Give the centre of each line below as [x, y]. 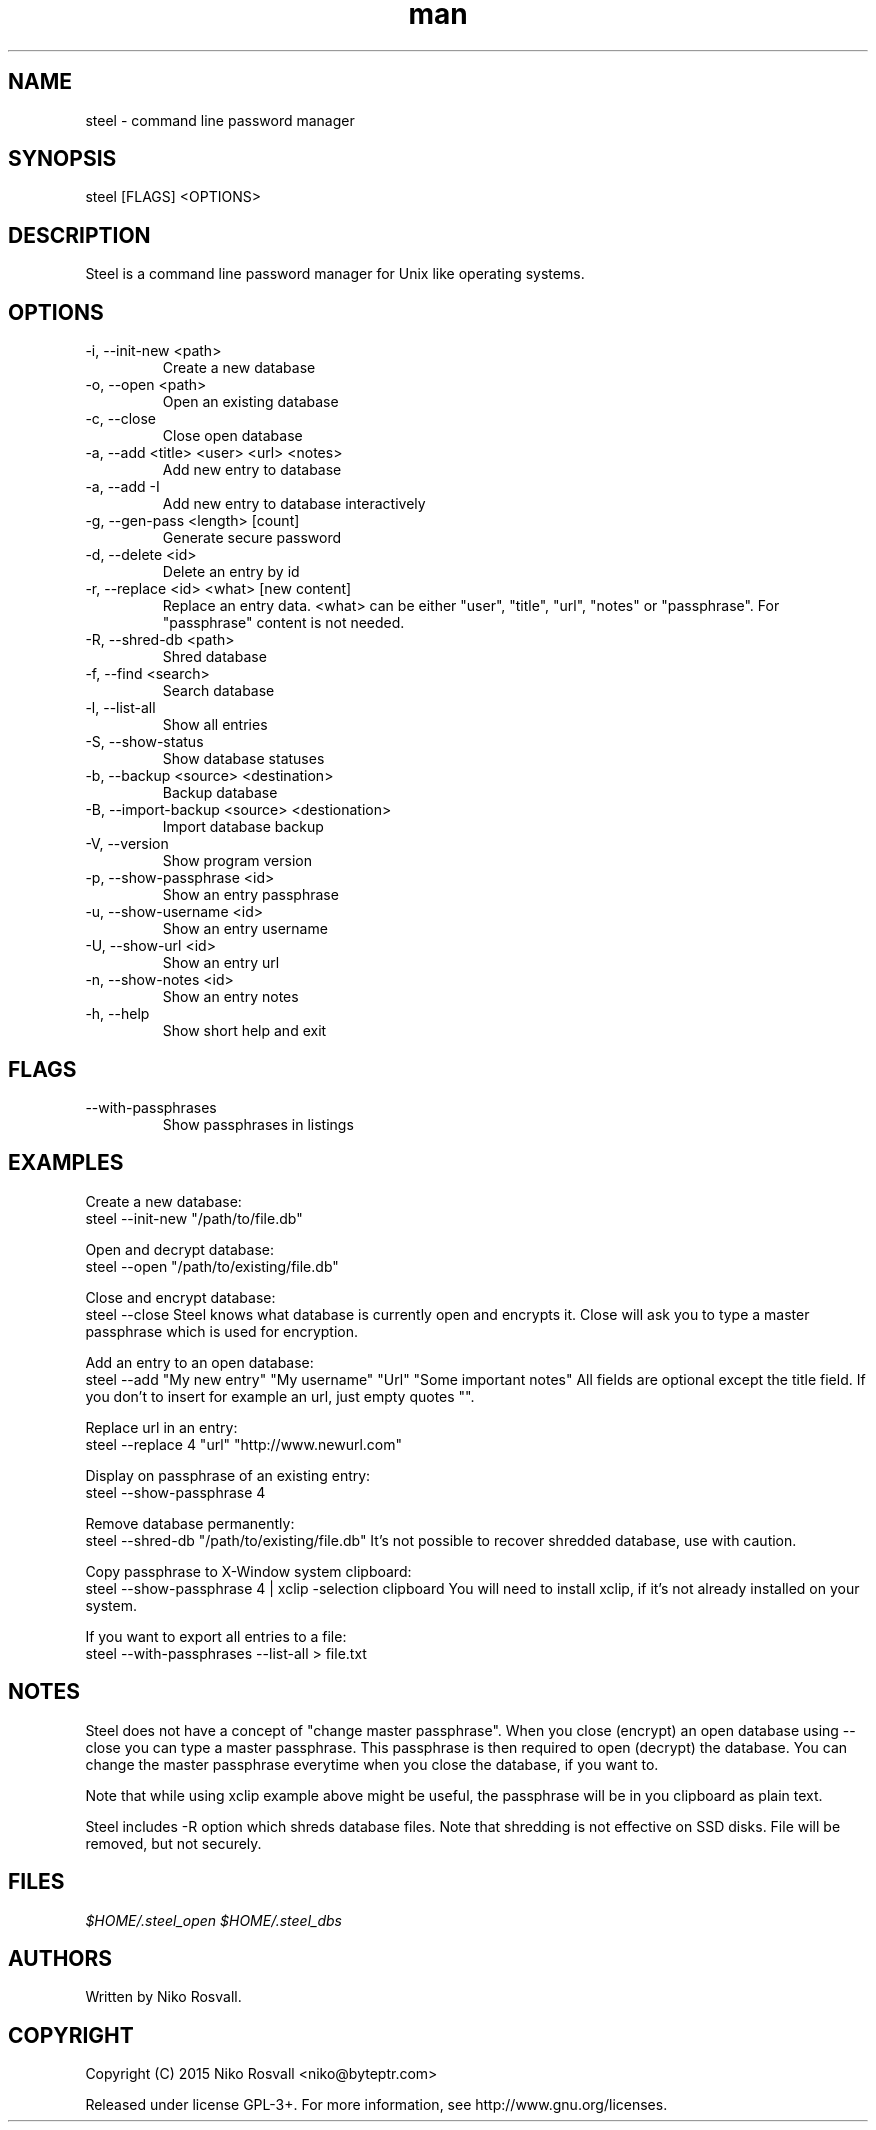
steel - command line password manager [220, 120]
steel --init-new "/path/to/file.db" [194, 1218]
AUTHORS [60, 1958]
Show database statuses [243, 759]
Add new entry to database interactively [294, 504]
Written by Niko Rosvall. [163, 1997]
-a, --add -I [122, 487]
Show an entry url [221, 963]
